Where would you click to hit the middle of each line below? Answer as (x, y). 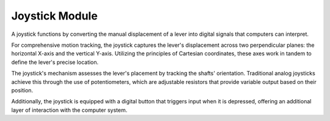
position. (22, 90)
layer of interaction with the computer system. (69, 110)
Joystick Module (54, 16)
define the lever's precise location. (55, 62)
